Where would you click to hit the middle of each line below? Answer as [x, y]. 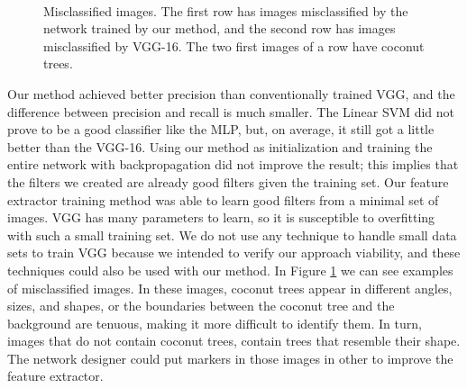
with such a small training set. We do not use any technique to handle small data [232, 235]
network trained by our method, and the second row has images [220, 28]
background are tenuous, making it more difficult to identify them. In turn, [215, 323]
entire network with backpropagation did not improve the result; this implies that [233, 164]
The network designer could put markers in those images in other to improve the [230, 358]
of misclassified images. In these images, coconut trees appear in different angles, [230, 288]
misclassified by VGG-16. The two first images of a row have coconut [234, 45]
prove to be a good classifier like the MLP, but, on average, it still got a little [221, 129]
